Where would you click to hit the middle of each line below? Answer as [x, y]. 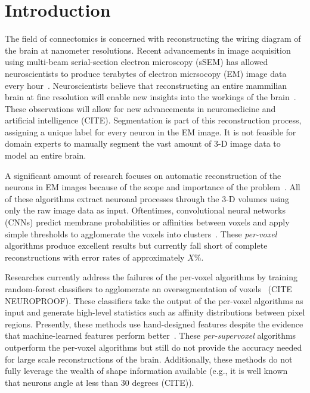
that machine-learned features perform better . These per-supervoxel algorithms [151, 335]
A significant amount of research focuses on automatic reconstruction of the [143, 175]
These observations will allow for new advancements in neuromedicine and [140, 108]
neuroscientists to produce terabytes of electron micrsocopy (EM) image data [146, 73]
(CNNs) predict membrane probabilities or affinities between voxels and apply [147, 222]
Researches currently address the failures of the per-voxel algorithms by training [151, 277]
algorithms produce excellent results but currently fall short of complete [136, 245]
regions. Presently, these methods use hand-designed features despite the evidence [154, 324]
